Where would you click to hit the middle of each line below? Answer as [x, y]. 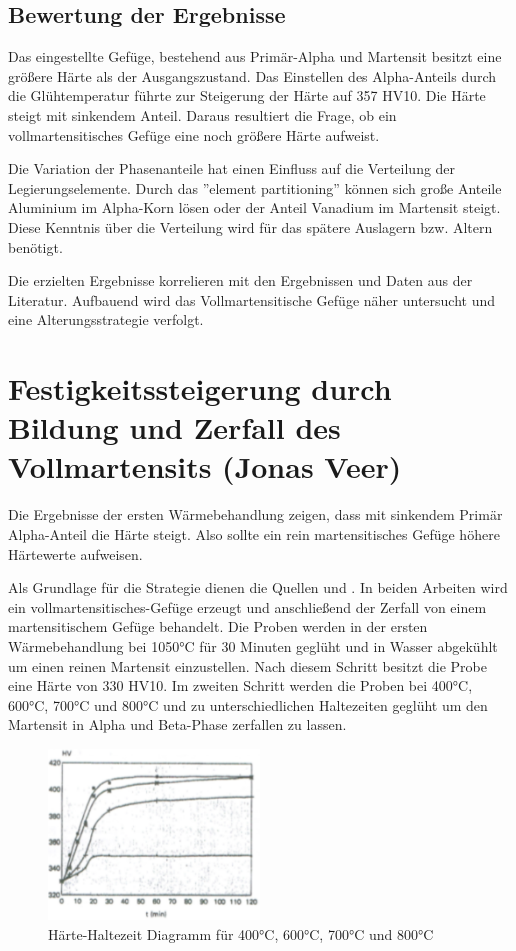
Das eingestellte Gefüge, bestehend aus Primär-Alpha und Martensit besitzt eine [255, 56]
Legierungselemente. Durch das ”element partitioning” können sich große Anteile [255, 187]
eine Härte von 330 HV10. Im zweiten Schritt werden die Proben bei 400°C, [240, 685]
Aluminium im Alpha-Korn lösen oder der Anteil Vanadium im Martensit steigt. [254, 207]
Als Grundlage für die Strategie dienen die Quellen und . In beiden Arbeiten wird [258, 587]
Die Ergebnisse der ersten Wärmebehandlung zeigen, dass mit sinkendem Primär [255, 514]
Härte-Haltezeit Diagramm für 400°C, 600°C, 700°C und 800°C [241, 933]
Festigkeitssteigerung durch [200, 388]
